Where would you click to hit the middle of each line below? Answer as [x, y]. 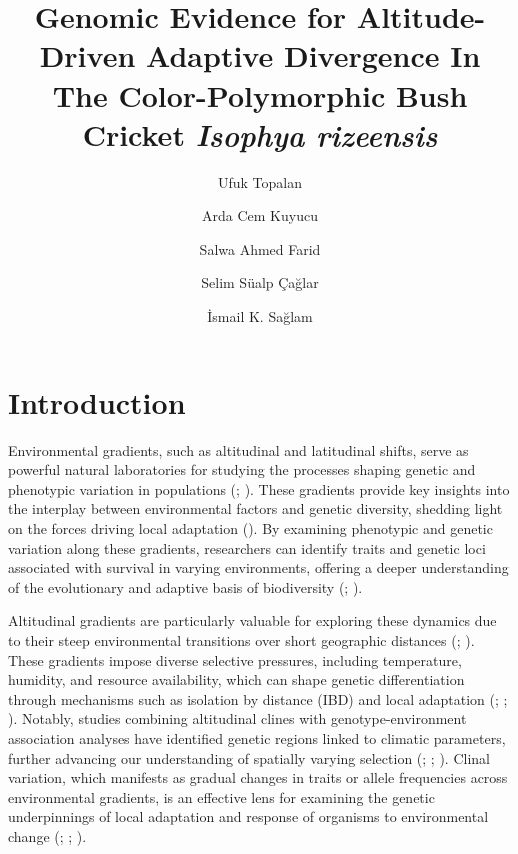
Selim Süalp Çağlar [260, 282]
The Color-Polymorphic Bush [260, 94]
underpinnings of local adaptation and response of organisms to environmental [248, 816]
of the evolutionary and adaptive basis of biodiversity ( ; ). [185, 586]
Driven [87, 55]
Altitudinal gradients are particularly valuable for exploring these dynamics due [252, 620]
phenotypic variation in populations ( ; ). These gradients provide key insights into [259, 488]
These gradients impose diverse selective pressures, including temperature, [235, 659]
